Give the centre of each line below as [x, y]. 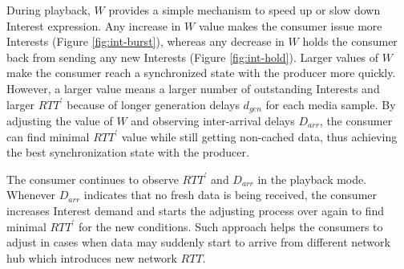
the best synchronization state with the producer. [128, 152]
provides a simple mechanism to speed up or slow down [244, 10]
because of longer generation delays [153, 104]
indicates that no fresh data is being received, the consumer [230, 195]
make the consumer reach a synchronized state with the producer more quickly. [201, 73]
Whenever [31, 195]
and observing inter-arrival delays [213, 121]
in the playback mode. [312, 179]
